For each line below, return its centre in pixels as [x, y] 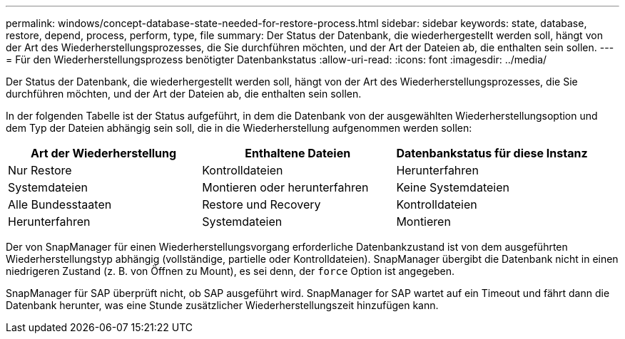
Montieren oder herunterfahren [285, 187]
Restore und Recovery [261, 204]
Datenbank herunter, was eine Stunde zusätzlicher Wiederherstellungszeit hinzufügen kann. [222, 305]
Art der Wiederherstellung [104, 153]
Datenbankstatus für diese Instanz [492, 153]
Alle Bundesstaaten [60, 204]
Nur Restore [40, 170]
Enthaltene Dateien [298, 153]
